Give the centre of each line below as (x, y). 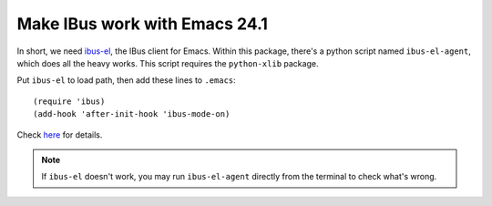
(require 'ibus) (69, 101)
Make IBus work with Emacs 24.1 (143, 24)
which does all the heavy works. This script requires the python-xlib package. (168, 63)
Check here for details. (60, 134)
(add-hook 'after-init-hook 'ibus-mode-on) (132, 114)
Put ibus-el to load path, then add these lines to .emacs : (126, 80)
